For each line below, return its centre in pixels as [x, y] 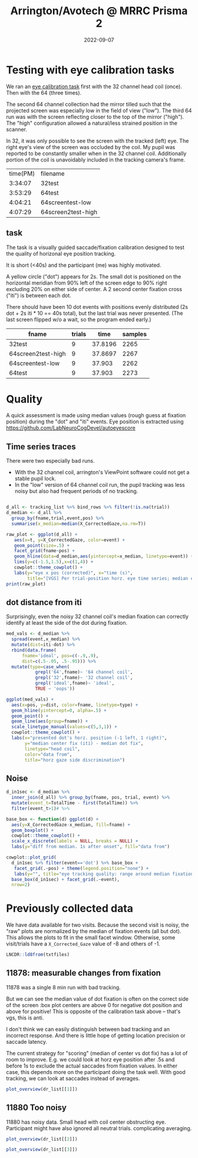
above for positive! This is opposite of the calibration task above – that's [93, 1011]
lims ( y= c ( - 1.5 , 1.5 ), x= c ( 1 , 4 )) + [54, 562]
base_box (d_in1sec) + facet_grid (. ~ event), [65, 879]
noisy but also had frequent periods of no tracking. [76, 491]
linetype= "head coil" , [52, 749]
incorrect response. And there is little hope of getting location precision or [96, 1035]
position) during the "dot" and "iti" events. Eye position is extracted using [95, 422]
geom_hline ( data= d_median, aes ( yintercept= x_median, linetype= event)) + [104, 557]
